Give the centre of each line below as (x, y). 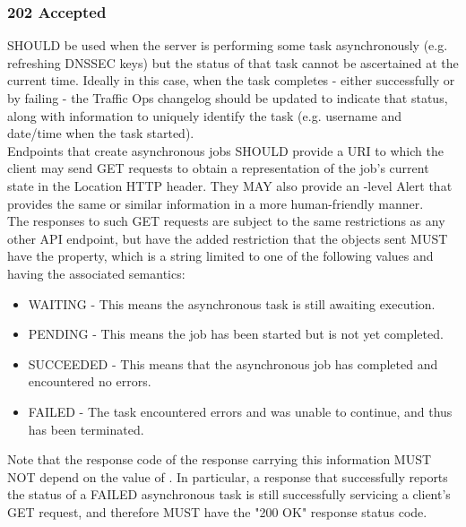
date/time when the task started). (101, 133)
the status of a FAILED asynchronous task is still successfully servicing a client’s (229, 494)
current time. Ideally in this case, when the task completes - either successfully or (231, 80)
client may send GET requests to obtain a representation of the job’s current (218, 168)
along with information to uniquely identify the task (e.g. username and (205, 115)
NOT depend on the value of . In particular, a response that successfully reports (228, 476)
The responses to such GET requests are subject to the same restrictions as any (226, 221)
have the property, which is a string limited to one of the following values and (220, 256)
